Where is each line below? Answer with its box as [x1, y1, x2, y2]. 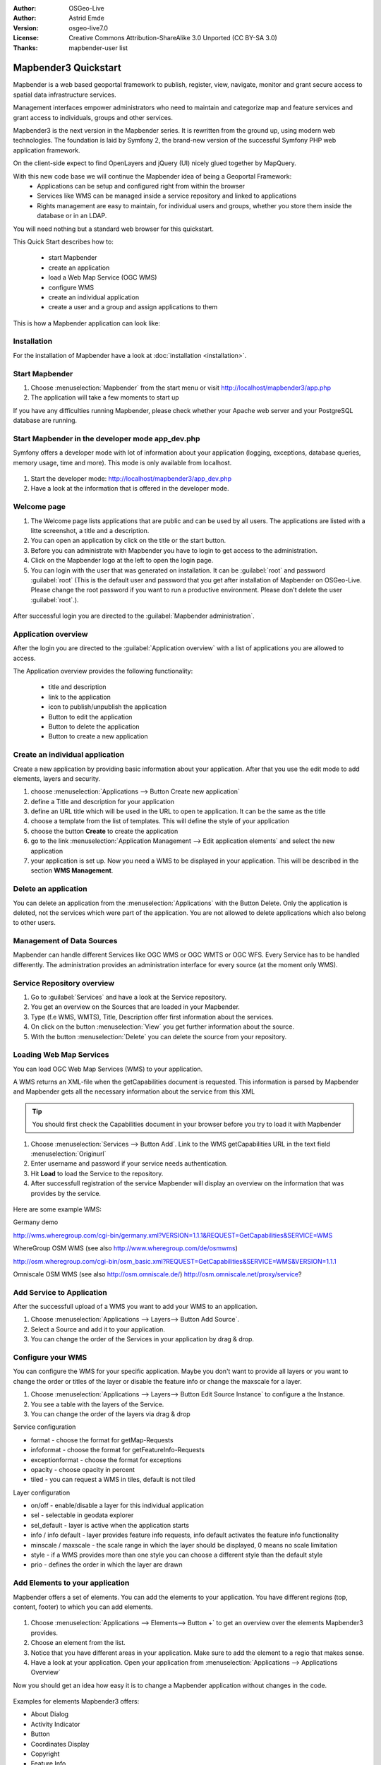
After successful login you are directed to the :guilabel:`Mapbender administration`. [13, 611, 255, 621]
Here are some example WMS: [13, 1205, 102, 1214]
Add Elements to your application [13, 1578, 130, 1588]
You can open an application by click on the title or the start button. [30, 537, 226, 545]
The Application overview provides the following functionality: [13, 667, 193, 676]
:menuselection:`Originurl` [30, 1149, 107, 1158]
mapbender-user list [68, 43, 128, 52]
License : [13, 34, 39, 42]
